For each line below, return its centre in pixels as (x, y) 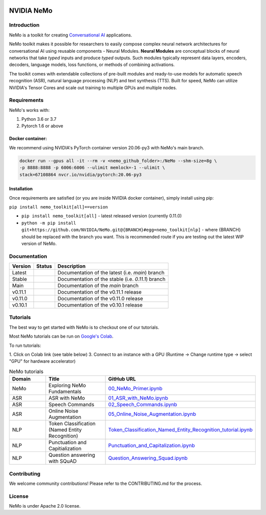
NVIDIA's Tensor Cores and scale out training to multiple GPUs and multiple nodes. (93, 87)
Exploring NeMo (67, 385)
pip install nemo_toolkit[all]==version (59, 207)
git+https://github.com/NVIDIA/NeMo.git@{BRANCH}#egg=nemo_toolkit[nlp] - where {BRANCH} (131, 230)
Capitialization (65, 448)
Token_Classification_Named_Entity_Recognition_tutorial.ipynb (181, 430)
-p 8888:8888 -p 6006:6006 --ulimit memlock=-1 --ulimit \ (92, 168)
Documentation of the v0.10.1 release (100, 305)
